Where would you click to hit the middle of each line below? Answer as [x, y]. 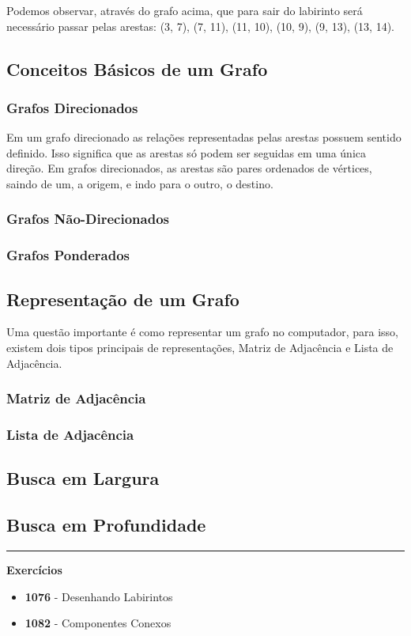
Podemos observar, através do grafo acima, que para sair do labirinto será [185, 10]
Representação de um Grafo [123, 299]
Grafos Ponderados [68, 255]
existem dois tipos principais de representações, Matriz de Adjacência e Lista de [200, 348]
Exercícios [34, 569]
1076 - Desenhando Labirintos [99, 596]
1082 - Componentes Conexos [98, 623]
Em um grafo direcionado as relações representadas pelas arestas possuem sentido [204, 137]
